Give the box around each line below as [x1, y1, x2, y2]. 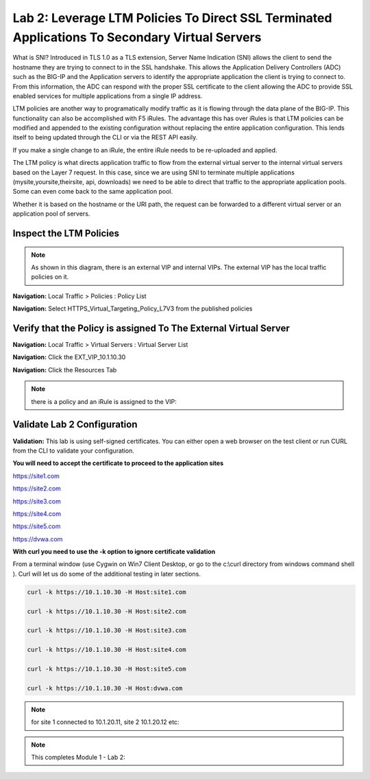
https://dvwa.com [12, 534, 63, 543]
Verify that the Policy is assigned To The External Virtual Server [12, 322, 291, 334]
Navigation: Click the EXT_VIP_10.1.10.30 [12, 353, 126, 361]
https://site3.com [12, 497, 61, 505]
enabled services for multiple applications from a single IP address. [12, 91, 203, 100]
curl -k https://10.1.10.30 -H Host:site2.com [27, 607, 186, 615]
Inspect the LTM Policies [12, 227, 120, 240]
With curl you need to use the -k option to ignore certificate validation [12, 547, 216, 556]
